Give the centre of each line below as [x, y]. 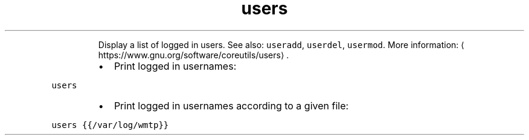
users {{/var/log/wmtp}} [110, 125]
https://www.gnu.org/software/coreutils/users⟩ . [194, 55]
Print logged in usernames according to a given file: [231, 105]
